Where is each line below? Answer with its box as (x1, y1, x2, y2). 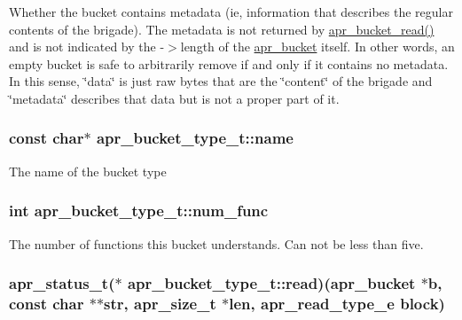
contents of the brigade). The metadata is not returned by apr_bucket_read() (9, 20, 435, 38)
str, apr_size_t (104, 293, 216, 315)
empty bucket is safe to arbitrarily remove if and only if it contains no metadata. (9, 54, 449, 73)
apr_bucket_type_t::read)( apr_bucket (127, 272, 416, 294)
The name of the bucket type (9, 161, 167, 180)
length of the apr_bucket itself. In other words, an (180, 37, 455, 56)
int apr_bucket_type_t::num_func (9, 199, 269, 222)
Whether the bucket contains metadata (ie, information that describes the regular (9, 3, 453, 20)
